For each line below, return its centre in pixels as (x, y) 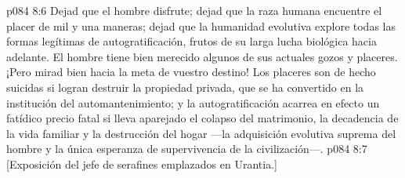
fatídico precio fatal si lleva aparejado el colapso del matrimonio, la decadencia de (202, 118)
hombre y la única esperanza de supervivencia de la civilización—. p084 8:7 (187, 149)
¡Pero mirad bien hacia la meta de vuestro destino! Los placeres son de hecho (191, 72)
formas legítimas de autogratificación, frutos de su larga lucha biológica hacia (192, 41)
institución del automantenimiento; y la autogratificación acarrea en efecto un (193, 102)
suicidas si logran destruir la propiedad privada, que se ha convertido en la (185, 87)
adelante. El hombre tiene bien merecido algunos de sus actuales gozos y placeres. (202, 56)
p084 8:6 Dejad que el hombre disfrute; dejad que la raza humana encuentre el (194, 10)
